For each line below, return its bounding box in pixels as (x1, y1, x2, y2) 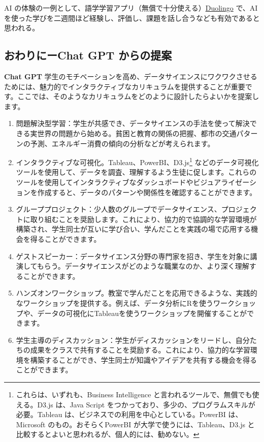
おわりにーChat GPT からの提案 (4, 47, 172, 63)
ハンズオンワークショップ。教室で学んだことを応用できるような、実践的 (16, 288, 257, 298)
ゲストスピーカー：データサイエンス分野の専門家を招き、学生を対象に (16, 250, 250, 261)
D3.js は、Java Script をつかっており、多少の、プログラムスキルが (37, 399, 255, 409)
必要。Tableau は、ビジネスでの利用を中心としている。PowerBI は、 (16, 409, 243, 420)
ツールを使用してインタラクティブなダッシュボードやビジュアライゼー (16, 176, 249, 187)
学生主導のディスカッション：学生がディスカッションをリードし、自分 (16, 334, 250, 345)
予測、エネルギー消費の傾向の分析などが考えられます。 (30, 138, 215, 148)
